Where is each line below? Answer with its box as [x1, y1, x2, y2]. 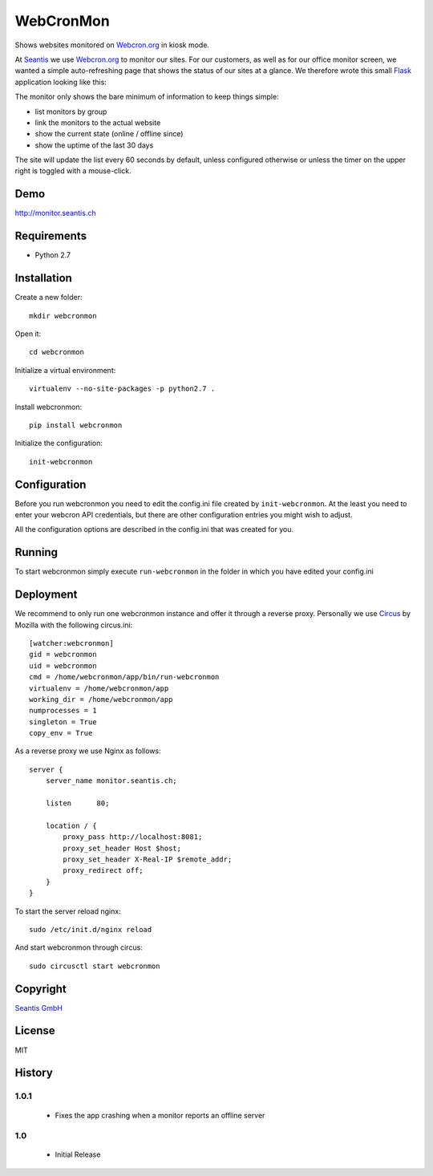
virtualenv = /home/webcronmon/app [29, 683, 169, 693]
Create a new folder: [14, 293, 83, 302]
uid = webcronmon [29, 661, 97, 670]
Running [14, 545, 59, 559]
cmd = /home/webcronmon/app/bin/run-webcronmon [29, 672, 220, 682]
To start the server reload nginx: [14, 906, 121, 916]
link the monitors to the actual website [34, 117, 161, 128]
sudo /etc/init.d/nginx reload [29, 925, 152, 934]
